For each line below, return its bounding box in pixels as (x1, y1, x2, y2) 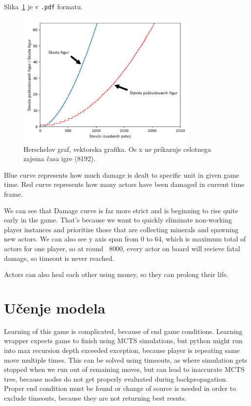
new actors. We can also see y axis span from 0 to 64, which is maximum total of (4, 234, 246, 244)
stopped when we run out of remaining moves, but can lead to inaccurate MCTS (4, 364, 245, 374)
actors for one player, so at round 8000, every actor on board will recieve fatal (4, 243, 240, 253)
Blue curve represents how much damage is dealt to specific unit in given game (4, 169, 239, 180)
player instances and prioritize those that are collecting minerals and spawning (4, 224, 239, 234)
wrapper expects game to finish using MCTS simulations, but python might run (4, 335, 243, 346)
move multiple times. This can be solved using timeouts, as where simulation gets (4, 354, 248, 365)
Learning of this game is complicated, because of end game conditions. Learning (4, 326, 243, 336)
